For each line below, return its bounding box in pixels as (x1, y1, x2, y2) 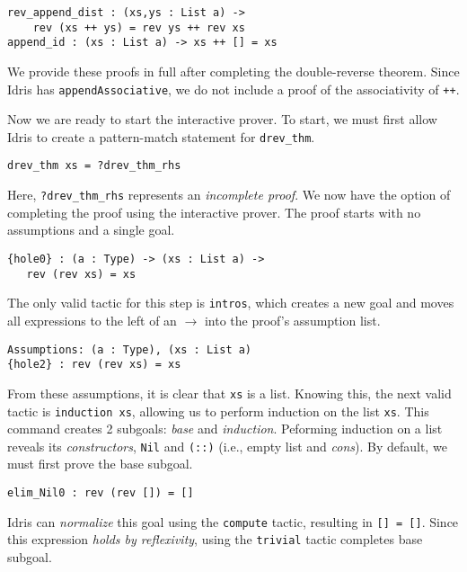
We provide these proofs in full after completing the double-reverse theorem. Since (7, 61, 460, 80)
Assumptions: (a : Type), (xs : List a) (7, 343, 252, 356)
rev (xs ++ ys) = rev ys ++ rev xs (32, 21, 245, 34)
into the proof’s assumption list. (204, 310, 381, 329)
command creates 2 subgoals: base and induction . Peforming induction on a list (7, 419, 443, 438)
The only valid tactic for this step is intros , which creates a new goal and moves (7, 293, 454, 312)
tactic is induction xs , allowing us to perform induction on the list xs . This (7, 401, 429, 420)
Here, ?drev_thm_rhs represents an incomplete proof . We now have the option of (7, 185, 451, 204)
